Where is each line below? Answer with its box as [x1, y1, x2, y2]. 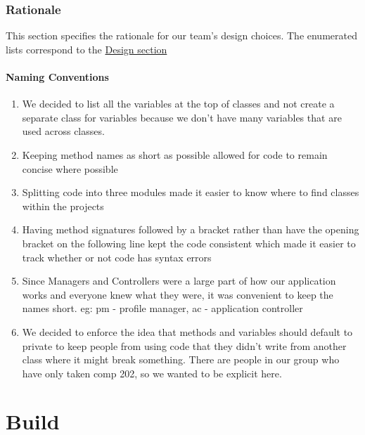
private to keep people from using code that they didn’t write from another [22, 338, 347, 353]
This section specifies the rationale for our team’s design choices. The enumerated [6, 28, 357, 43]
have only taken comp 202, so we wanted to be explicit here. [22, 365, 282, 380]
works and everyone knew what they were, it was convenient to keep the [22, 287, 333, 301]
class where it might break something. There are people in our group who [22, 352, 340, 367]
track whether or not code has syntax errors [22, 249, 212, 264]
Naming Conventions [6, 70, 109, 84]
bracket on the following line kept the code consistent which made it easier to [22, 235, 356, 250]
